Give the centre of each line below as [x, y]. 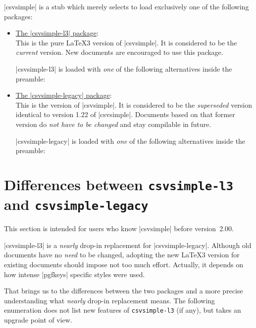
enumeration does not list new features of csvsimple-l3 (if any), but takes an [123, 310]
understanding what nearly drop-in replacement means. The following [109, 300]
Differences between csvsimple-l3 [119, 184]
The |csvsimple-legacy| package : [64, 95]
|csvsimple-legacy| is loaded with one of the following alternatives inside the [130, 141]
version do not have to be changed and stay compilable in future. [113, 124]
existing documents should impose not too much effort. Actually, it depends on [124, 265]
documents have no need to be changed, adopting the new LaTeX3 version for [122, 255]
